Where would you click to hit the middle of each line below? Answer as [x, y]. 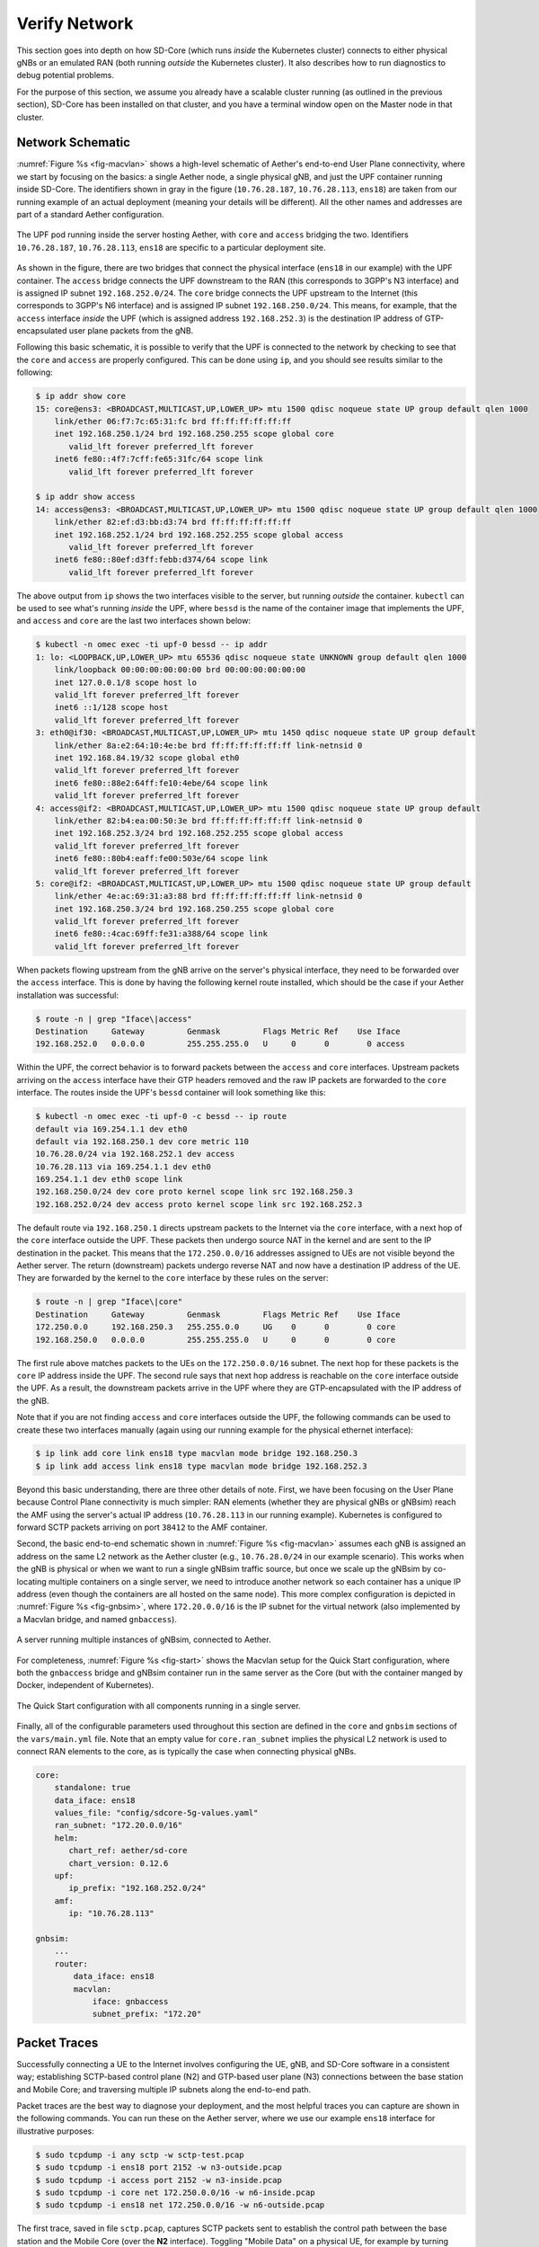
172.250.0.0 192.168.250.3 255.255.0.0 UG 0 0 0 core [216, 1327]
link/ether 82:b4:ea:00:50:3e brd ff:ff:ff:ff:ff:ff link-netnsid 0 [208, 821]
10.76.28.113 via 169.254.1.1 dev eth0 [123, 1167]
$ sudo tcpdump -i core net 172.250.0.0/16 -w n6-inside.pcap [175, 2192]
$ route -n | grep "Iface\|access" [114, 1019]
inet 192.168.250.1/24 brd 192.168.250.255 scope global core [194, 434]
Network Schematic [73, 142]
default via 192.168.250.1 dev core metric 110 [142, 1141]
